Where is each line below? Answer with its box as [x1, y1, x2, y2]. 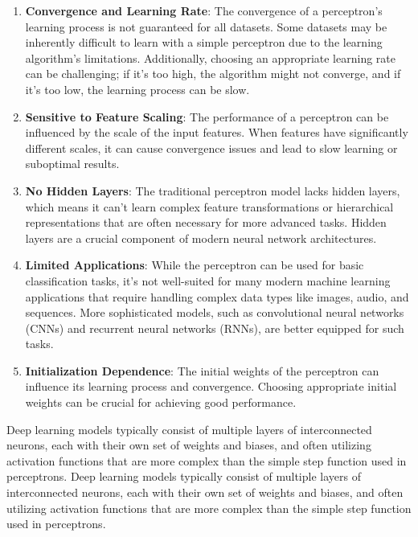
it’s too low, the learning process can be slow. [25, 80, 250, 97]
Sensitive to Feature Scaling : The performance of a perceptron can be [25, 108, 389, 125]
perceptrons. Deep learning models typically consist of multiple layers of [6, 468, 361, 485]
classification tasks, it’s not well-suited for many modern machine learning [25, 272, 391, 289]
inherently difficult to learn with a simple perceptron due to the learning [25, 34, 383, 51]
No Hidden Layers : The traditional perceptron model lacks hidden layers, [25, 182, 400, 199]
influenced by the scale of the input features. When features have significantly [25, 124, 408, 141]
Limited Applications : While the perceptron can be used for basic [25, 256, 364, 273]
